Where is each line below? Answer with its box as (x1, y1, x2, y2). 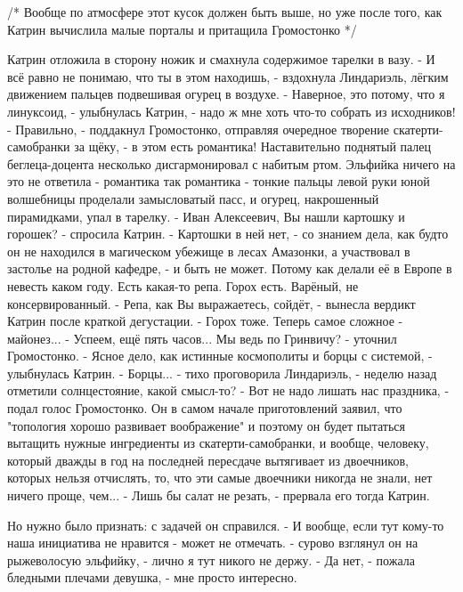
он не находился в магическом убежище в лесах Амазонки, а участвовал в (7, 241, 410, 260)
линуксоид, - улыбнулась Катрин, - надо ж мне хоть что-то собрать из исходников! (7, 101, 456, 120)
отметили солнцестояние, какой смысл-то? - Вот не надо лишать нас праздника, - (7, 381, 450, 400)
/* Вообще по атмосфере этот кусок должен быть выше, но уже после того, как (7, 3, 443, 20)
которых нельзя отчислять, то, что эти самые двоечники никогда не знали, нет (7, 468, 433, 487)
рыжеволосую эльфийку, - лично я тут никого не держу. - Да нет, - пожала (7, 550, 415, 569)
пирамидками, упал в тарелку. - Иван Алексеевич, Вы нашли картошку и (7, 207, 405, 225)
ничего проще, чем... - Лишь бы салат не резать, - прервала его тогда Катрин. (7, 486, 430, 505)
